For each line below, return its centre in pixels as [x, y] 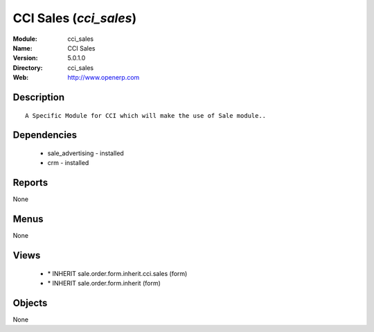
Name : [23, 48]
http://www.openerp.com [104, 78]
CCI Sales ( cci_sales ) [75, 18]
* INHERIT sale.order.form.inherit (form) [104, 283]
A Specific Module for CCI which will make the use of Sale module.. [146, 115]
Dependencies [45, 135]
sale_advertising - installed [86, 153]
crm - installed [68, 163]
